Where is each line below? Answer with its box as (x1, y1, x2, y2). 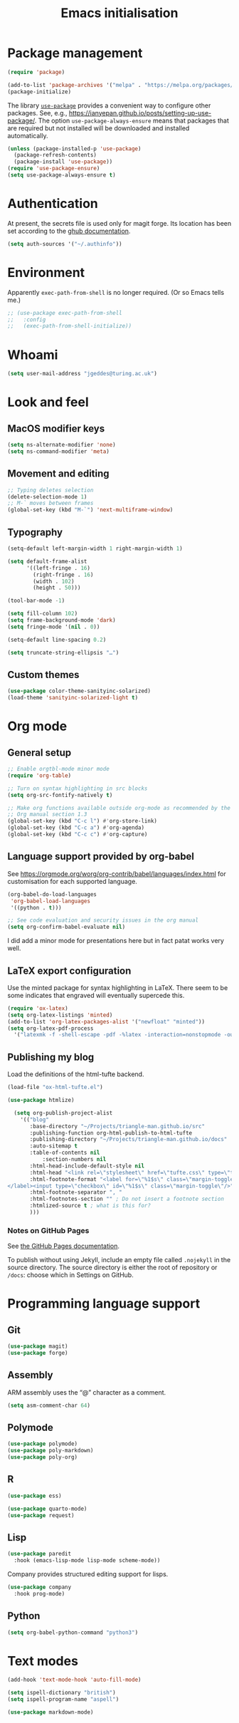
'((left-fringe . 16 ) (26, 564, 91, 571)
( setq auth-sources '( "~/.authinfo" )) (7, 240, 122, 247)
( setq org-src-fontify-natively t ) (7, 791, 113, 798)
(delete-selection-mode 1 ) (7, 493, 87, 500)
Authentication (7, 196, 98, 212)
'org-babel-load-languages (10, 897, 91, 905)
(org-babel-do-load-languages (7, 890, 97, 898)
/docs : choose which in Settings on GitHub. (7, 1271, 134, 1279)
